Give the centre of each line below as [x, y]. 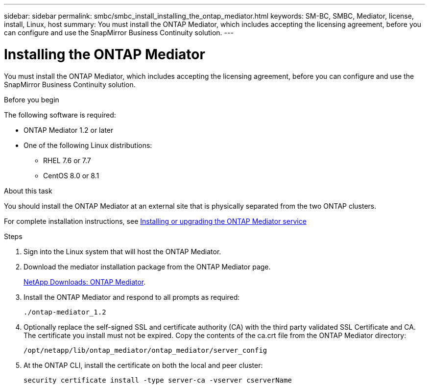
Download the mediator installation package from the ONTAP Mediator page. [147, 267]
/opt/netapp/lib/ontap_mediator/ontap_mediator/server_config [145, 350]
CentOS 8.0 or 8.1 [71, 175]
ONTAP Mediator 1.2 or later [69, 130]
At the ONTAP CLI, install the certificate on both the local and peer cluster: [143, 365]
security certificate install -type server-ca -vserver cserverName [158, 380]
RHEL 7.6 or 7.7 [67, 160]
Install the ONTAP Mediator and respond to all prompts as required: [132, 297]
